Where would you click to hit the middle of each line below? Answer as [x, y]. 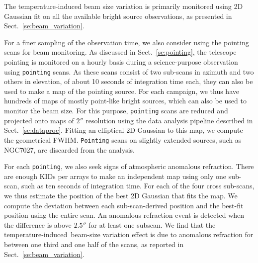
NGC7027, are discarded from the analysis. [69, 149]
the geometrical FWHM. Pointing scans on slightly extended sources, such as [123, 139]
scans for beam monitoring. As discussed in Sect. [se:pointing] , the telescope [120, 52]
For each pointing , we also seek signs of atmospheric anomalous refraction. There [129, 166]
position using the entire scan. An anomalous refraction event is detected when [124, 215]
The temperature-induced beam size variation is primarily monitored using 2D [124, 6]
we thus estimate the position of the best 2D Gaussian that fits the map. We [121, 195]
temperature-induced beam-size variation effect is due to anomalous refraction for [129, 234]
